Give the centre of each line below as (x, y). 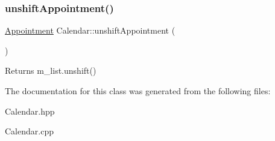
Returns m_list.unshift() (51, 70)
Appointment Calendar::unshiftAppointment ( (90, 30)
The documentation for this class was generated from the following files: (138, 91)
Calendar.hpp (30, 111)
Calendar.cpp (29, 131)
